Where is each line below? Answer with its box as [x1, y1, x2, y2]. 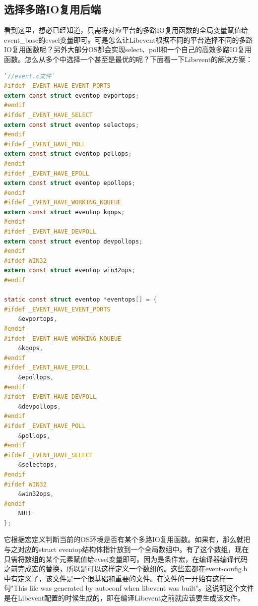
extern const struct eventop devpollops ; [4, 238, 143, 245]
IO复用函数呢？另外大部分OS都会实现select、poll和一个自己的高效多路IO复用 [4, 44, 252, 55]
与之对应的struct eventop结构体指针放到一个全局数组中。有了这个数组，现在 [4, 544, 249, 554]
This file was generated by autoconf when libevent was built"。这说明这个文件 [13, 583, 254, 593]
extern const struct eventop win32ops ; [4, 267, 135, 274]
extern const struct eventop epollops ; [4, 180, 135, 187]
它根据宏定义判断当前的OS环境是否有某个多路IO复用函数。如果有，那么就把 [4, 534, 251, 545]
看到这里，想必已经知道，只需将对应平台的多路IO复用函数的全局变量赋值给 [4, 25, 248, 35]
